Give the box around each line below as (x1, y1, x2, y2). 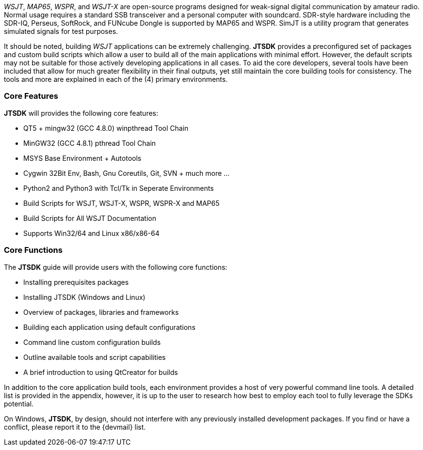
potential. (4, 399, 34, 408)
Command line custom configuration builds (23, 338, 161, 346)
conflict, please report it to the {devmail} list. (4, 422, 146, 431)
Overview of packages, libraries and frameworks (23, 308, 179, 316)
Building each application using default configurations (23, 323, 195, 331)
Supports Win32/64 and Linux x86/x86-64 (23, 229, 160, 237)
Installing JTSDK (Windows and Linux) (23, 293, 146, 301)
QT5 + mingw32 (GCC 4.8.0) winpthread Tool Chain (23, 124, 189, 132)
